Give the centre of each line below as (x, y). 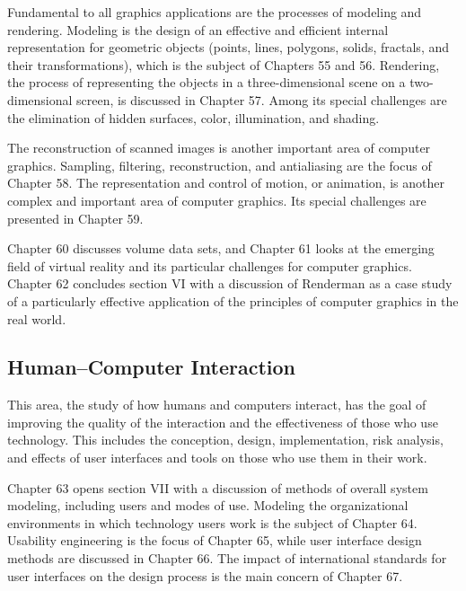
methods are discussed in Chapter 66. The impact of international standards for (227, 558)
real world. (37, 318)
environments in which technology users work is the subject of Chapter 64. (212, 522)
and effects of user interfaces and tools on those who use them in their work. (217, 458)
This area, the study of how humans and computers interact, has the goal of (217, 405)
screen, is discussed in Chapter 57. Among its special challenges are (262, 99)
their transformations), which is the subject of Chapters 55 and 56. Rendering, (224, 64)
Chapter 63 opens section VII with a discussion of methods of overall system (218, 487)
